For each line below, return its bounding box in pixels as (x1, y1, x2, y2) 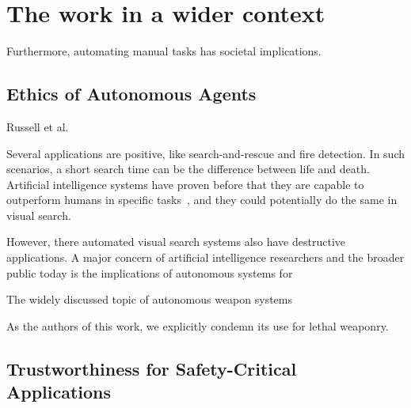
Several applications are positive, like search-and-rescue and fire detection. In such (6, 145, 405, 161)
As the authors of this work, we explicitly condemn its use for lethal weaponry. (6, 317, 389, 334)
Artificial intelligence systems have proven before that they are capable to (6, 176, 364, 192)
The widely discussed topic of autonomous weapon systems (6, 291, 293, 308)
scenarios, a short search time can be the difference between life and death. (6, 161, 370, 177)
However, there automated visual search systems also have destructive (6, 233, 346, 250)
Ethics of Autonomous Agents (6, 81, 257, 106)
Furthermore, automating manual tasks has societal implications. (6, 43, 322, 59)
